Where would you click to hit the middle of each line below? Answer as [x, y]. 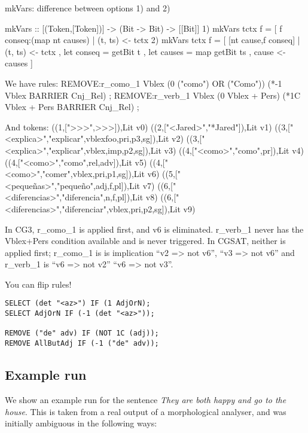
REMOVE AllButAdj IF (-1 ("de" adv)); [82, 344]
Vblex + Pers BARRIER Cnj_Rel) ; [72, 107]
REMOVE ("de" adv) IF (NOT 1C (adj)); [82, 333]
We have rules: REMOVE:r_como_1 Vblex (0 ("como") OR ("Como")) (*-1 [144, 83]
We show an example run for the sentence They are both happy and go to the [146, 399]
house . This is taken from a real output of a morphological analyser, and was [146, 411]
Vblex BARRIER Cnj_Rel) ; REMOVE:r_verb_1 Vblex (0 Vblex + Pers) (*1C [153, 95]
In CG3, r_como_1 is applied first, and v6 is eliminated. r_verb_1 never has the [154, 229]
